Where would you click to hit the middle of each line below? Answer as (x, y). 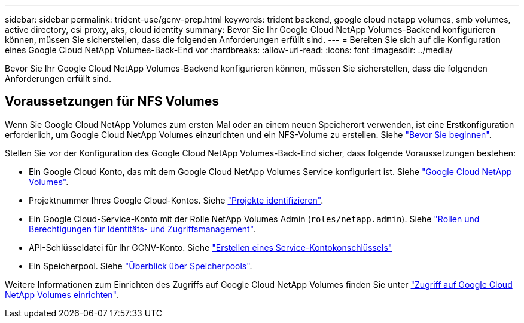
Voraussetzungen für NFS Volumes (112, 101)
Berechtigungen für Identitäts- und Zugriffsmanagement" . (142, 229)
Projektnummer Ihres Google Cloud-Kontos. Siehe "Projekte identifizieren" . (176, 200)
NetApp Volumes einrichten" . (62, 294)
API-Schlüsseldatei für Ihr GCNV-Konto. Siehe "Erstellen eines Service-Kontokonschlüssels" (211, 247)
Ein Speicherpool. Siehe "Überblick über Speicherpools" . (141, 266)
